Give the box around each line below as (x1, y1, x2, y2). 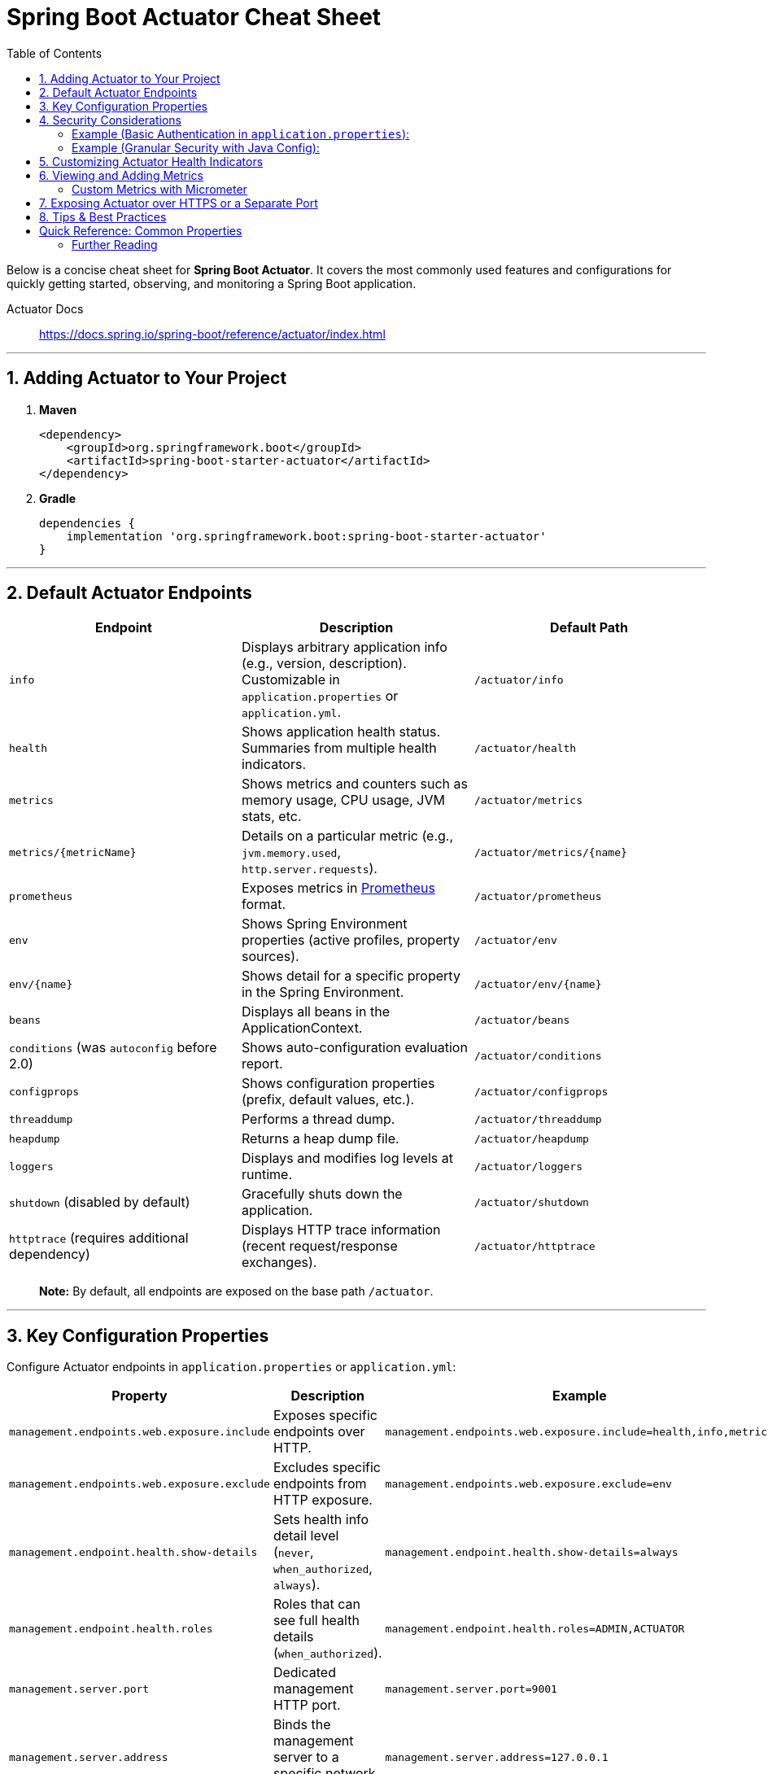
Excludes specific (273, 1459, 381, 1476)
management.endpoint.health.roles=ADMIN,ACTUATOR (385, 1622, 685, 1635)
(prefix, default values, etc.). (241, 1091, 415, 1108)
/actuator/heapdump (473, 1132, 589, 1145)
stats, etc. (241, 808, 302, 825)
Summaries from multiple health (241, 740, 437, 757)
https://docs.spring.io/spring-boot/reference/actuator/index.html (39, 326, 386, 341)
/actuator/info (473, 673, 564, 686)
